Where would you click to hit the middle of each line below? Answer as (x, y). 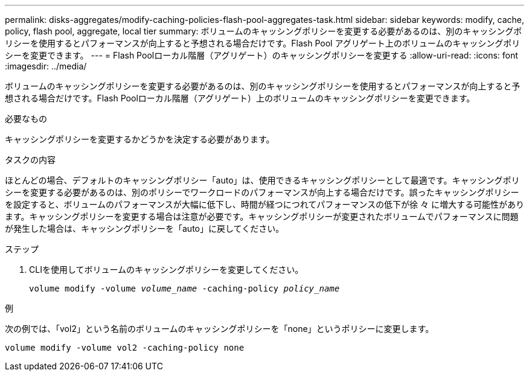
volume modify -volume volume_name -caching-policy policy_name (184, 288)
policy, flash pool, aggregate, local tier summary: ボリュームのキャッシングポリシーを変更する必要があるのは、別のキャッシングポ (264, 31)
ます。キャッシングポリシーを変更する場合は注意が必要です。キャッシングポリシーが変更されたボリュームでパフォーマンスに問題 (262, 216)
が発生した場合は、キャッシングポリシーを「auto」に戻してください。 (145, 228)
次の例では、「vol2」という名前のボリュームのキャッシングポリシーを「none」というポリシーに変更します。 (220, 329)
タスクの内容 (30, 160)
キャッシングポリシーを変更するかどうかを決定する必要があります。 (140, 139)
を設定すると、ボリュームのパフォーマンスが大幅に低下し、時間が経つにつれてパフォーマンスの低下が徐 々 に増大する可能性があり (264, 204)
